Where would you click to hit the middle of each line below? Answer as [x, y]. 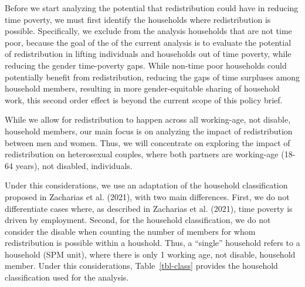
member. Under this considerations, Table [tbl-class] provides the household [141, 266]
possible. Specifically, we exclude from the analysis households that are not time [148, 31]
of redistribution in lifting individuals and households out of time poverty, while [148, 54]
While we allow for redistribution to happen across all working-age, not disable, [148, 119]
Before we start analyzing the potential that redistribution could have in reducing [152, 8]
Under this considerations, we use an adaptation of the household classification [146, 185]
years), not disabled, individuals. [74, 165]
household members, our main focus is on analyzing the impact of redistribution [149, 131]
